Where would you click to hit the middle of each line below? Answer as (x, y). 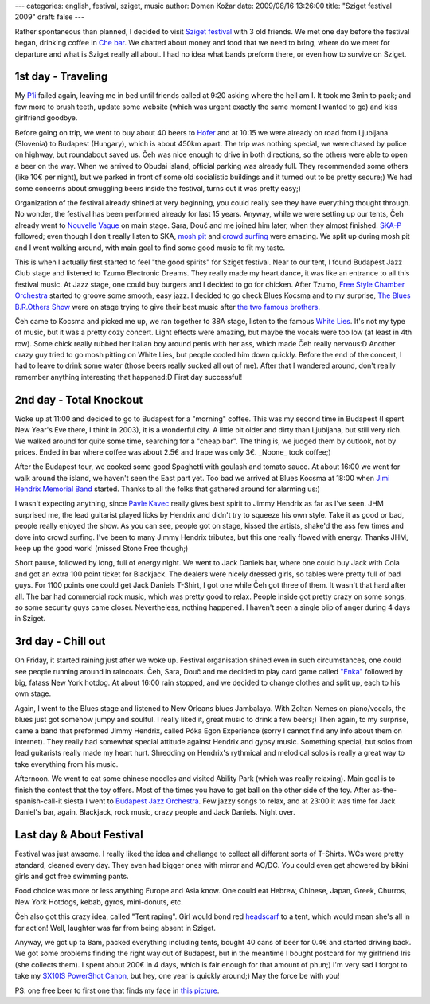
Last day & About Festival (79, 835)
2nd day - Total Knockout (79, 399)
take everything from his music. (66, 764)
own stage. (33, 693)
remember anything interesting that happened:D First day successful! (129, 377)
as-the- (384, 790)
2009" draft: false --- (50, 17)
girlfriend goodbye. (46, 118)
